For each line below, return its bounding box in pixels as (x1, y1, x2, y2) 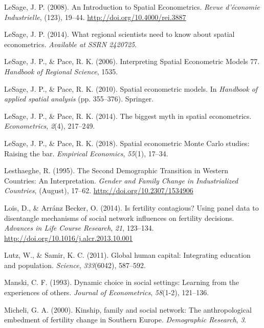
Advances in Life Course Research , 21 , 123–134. (4, 222, 154, 233)
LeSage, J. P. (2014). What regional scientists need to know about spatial (4, 29, 235, 39)
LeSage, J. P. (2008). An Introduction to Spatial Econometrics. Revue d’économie (4, 2, 260, 12)
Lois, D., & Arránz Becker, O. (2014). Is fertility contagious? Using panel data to (4, 202, 259, 213)
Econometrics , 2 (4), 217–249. (4, 120, 95, 131)
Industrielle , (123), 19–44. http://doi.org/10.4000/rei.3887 (4, 11, 186, 22)
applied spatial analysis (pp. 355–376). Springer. (4, 93, 154, 104)
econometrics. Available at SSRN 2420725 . (4, 38, 137, 49)
